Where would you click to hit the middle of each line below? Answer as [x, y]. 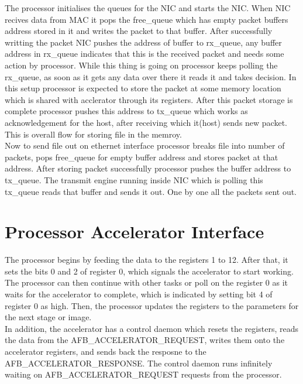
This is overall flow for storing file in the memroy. [93, 134]
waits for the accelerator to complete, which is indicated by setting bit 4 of [139, 294]
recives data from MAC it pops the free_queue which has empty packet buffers [147, 19]
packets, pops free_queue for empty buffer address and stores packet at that [142, 157]
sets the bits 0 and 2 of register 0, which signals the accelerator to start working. [149, 271]
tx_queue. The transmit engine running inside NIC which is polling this [134, 179]
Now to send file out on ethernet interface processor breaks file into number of [145, 145]
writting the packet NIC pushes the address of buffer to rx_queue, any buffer [143, 42]
